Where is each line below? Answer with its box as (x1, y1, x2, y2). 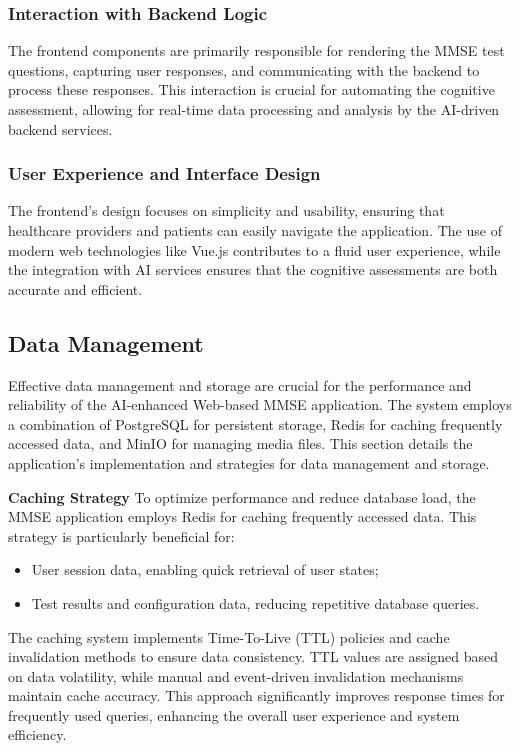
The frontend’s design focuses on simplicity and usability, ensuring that (8, 200, 445, 221)
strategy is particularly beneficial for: (8, 525, 235, 546)
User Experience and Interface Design (8, 161, 321, 186)
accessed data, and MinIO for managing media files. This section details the (8, 433, 473, 454)
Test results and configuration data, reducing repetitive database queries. (31, 592, 480, 613)
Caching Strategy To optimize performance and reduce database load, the (8, 486, 476, 507)
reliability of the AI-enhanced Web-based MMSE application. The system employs (8, 394, 512, 415)
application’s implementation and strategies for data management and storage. (8, 452, 490, 473)
